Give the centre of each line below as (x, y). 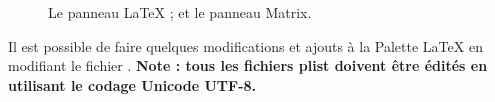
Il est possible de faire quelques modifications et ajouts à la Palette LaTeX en (245, 45)
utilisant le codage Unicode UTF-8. (132, 84)
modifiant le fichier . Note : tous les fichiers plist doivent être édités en (248, 65)
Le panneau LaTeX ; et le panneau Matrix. (180, 12)
